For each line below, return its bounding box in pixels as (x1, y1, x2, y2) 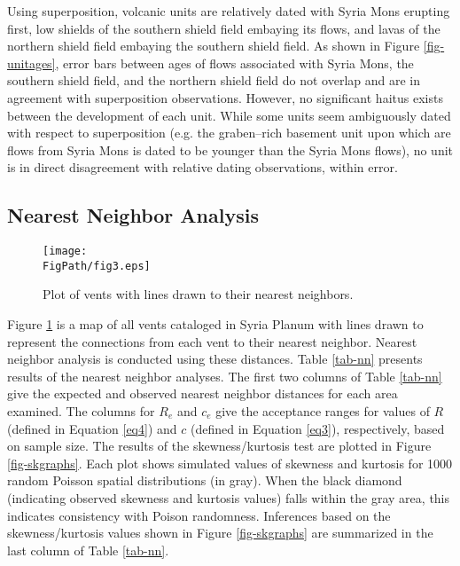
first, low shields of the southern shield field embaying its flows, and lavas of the (7, 19, 441, 37)
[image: (43, 245, 88, 258)
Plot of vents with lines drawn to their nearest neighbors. (43, 285, 354, 303)
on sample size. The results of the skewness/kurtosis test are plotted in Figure (7, 436, 432, 455)
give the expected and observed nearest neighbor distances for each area (7, 384, 398, 403)
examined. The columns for (7, 402, 155, 421)
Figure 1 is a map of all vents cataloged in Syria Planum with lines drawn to (7, 315, 424, 334)
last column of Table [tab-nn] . (7, 540, 169, 559)
